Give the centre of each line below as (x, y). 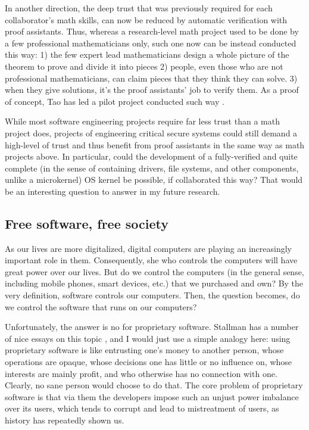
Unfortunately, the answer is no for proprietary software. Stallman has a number (152, 327)
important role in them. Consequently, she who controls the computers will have (151, 260)
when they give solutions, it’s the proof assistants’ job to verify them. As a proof (152, 90)
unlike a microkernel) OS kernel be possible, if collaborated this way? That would (154, 180)
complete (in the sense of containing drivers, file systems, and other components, (152, 168)
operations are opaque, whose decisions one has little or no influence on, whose (149, 362)
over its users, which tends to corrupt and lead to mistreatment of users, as (142, 408)
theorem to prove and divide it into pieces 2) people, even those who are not (144, 66)
